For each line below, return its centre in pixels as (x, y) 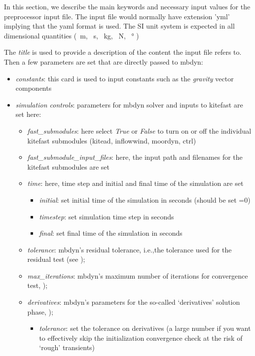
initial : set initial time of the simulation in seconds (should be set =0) (145, 199)
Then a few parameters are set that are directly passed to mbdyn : (104, 61)
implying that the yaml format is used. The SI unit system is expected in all (119, 26)
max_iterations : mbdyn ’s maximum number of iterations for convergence (138, 275)
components (34, 88)
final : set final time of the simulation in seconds (111, 233)
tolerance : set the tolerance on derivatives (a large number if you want (145, 328)
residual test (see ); (56, 259)
